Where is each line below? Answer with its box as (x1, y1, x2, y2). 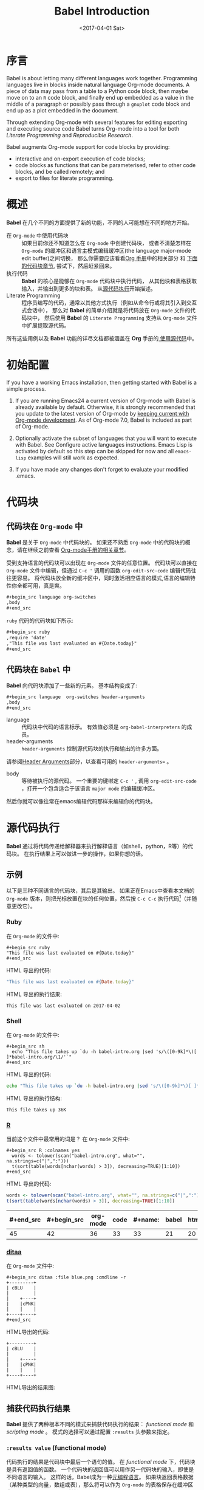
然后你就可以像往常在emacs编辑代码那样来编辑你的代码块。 (6, 798, 156, 805)
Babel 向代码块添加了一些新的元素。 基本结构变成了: (6, 682, 138, 689)
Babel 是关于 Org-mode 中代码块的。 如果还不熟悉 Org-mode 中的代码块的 (6, 538, 185, 546)
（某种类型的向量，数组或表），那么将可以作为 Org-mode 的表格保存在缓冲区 (6, 1481, 194, 1488)
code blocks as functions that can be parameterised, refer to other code (15, 161, 196, 168)
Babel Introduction (54, 4, 150, 18)
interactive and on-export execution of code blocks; (15, 155, 146, 162)
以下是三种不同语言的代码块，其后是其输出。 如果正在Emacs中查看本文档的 (6, 887, 195, 894)
